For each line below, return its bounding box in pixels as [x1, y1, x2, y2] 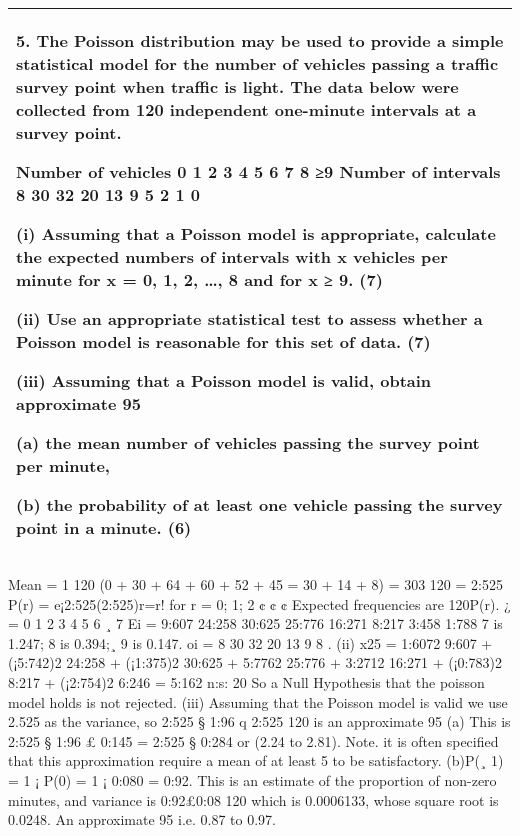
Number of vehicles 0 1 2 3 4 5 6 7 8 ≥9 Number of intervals [16, 160, 501, 183]
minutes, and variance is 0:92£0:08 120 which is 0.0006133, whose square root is [8, 789, 499, 810]
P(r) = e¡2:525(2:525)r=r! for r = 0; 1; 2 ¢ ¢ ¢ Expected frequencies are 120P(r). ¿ [8, 593, 511, 614]
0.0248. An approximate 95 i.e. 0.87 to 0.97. [8, 809, 276, 830]
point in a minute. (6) [16, 516, 192, 539]
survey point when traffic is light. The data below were [16, 75, 459, 98]
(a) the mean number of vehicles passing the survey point [16, 431, 480, 454]
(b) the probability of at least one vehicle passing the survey [16, 493, 503, 516]
